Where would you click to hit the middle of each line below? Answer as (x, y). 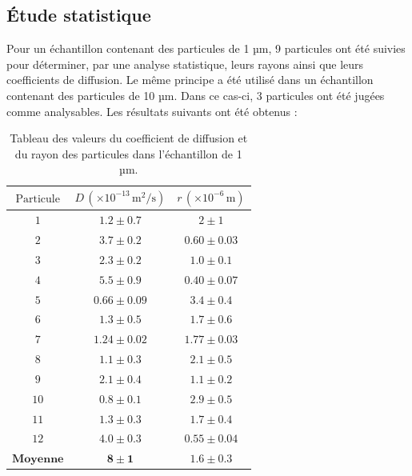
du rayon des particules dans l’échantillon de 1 (128, 153)
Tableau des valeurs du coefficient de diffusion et (129, 138)
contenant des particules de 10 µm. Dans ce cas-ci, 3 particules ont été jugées (196, 95)
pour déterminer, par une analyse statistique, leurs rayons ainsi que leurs (185, 64)
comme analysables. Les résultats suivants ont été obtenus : (152, 111)
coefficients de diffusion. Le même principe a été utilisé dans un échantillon (190, 80)
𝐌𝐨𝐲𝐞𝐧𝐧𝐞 (38, 460)
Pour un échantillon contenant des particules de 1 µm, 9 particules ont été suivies (206, 48)
